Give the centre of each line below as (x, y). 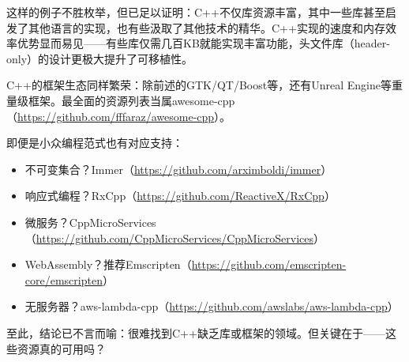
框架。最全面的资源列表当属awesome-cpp (131, 100)
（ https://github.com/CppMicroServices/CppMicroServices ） (174, 238)
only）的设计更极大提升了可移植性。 (100, 58)
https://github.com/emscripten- (269, 264)
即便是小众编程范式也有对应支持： (95, 143)
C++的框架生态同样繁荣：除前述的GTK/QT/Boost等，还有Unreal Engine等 (199, 85)
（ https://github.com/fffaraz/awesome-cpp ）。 (119, 116)
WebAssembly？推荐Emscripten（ (108, 264)
